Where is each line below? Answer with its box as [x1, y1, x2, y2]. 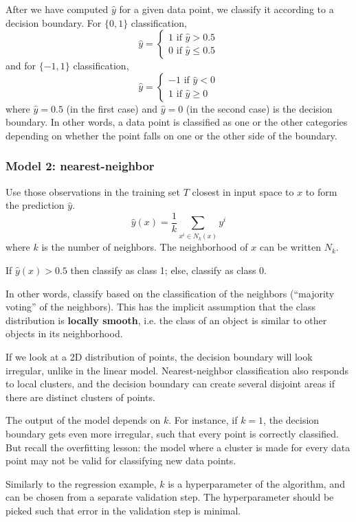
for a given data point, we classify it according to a [119, 2, 334, 16]
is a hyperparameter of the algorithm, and [168, 476, 345, 490]
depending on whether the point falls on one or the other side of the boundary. [5, 128, 337, 142]
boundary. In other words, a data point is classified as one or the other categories [5, 115, 348, 129]
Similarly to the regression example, [5, 476, 157, 490]
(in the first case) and [66, 101, 157, 115]
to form [305, 184, 337, 198]
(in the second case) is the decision [186, 101, 333, 115]
